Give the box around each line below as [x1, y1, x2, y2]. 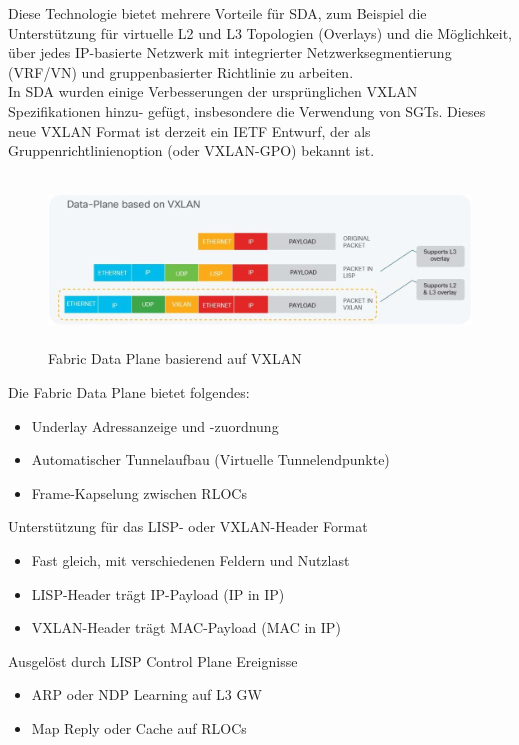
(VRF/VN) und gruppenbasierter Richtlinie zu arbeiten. [8, 61, 354, 82]
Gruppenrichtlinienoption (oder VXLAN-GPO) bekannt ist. [8, 140, 375, 161]
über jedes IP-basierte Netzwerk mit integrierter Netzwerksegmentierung [8, 42, 452, 63]
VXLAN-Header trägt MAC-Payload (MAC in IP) [31, 617, 341, 638]
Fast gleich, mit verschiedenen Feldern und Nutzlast [31, 549, 350, 570]
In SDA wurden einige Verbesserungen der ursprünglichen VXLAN [8, 81, 418, 102]
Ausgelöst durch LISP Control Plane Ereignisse [8, 650, 298, 671]
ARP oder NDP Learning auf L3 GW [31, 684, 262, 705]
